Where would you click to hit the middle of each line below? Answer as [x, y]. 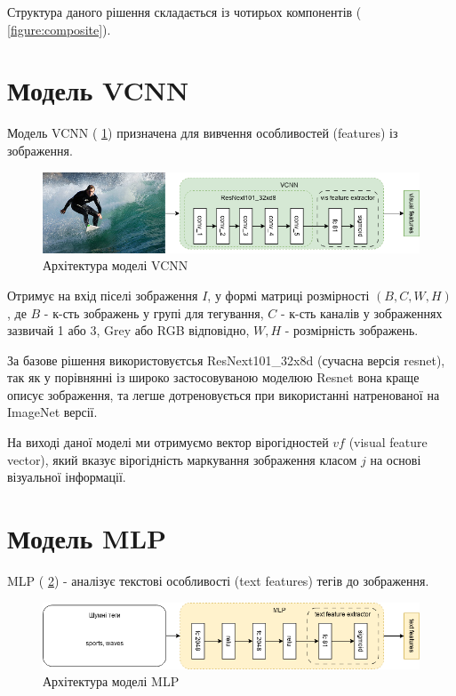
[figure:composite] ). [59, 29]
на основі [396, 459]
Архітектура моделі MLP [111, 681]
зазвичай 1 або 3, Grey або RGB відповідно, [128, 330]
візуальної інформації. [67, 477]
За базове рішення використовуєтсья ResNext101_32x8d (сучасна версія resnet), [226, 360]
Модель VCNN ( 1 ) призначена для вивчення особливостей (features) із [203, 133]
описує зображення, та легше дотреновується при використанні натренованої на [224, 394]
